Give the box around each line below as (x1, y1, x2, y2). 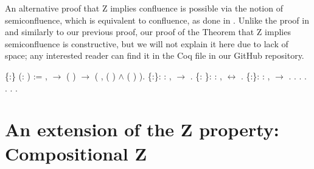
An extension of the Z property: (5, 117, 279, 142)
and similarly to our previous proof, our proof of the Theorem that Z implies (5, 25, 291, 38)
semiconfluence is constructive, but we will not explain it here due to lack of (5, 37, 288, 50)
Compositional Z (5, 141, 147, 165)
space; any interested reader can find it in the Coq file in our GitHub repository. (5, 49, 304, 62)
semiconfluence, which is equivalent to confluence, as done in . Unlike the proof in (5, 13, 309, 26)
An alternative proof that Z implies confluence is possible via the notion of (5, 2, 283, 14)
